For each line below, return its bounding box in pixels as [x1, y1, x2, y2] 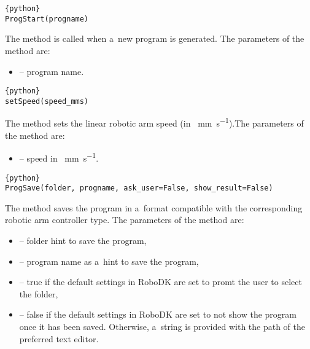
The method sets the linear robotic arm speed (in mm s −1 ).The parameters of [5, 115, 304, 130]
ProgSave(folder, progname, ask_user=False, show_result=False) [5, 184, 273, 193]
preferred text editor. [19, 332, 99, 345]
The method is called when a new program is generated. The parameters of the [5, 32, 304, 45]
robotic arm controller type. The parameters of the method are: [5, 213, 244, 226]
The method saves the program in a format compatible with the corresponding [5, 201, 303, 214]
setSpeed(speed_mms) [5, 96, 89, 106]
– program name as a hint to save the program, [19, 254, 199, 267]
